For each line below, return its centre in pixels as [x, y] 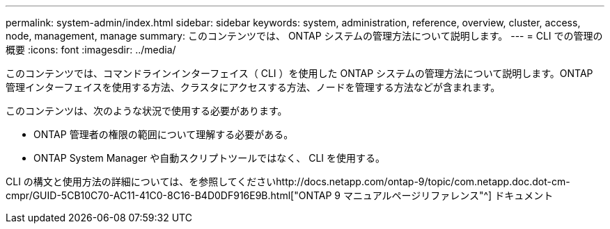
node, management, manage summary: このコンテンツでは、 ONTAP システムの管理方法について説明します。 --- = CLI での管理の [304, 36]
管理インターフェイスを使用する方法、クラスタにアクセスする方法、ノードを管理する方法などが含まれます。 [253, 87]
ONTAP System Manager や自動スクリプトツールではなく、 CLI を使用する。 [210, 158]
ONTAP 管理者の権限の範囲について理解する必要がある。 [164, 134]
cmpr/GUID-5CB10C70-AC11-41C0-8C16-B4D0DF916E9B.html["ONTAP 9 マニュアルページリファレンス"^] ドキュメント [280, 195]
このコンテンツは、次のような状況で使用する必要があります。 [147, 111]
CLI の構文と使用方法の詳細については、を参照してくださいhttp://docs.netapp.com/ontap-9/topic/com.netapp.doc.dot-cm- [288, 181]
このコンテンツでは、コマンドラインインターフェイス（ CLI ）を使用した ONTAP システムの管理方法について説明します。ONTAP [299, 73]
